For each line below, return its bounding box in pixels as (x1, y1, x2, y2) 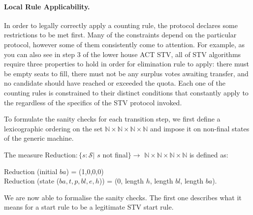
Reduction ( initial (4, 166, 58, 176)
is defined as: (189, 149, 228, 159)
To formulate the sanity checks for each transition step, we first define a (4, 114, 221, 124)
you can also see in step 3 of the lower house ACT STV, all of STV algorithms (4, 49, 241, 59)
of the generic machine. (4, 133, 74, 143)
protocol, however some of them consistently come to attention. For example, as (4, 39, 245, 49)
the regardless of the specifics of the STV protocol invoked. (4, 97, 182, 107)
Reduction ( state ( (4, 176, 60, 186)
